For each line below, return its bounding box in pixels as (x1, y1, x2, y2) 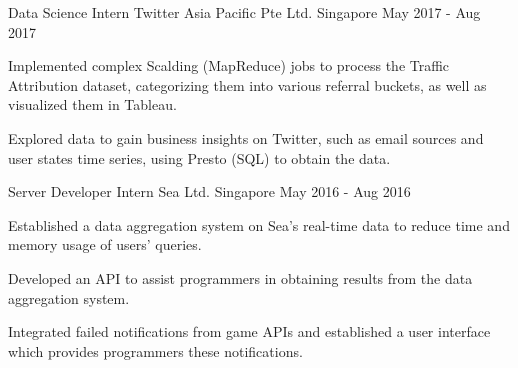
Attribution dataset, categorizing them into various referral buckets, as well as (8, 74, 487, 95)
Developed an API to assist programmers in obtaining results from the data (8, 267, 473, 288)
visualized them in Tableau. (8, 94, 177, 115)
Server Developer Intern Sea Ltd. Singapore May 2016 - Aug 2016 (8, 181, 411, 202)
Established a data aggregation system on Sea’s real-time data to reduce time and (8, 214, 510, 235)
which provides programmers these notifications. (8, 340, 303, 361)
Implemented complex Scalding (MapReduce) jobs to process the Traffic (8, 55, 450, 76)
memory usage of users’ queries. (8, 234, 202, 255)
